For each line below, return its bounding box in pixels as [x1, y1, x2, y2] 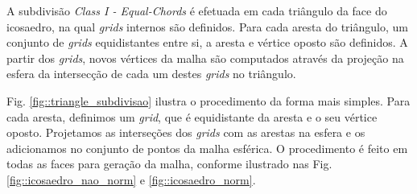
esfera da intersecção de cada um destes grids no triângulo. [6, 65, 296, 82]
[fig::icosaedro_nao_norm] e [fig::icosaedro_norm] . [6, 171, 256, 188]
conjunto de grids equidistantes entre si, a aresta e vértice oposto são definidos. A [6, 34, 408, 51]
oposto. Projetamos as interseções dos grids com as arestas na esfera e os [6, 124, 365, 141]
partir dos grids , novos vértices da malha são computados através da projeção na [6, 49, 404, 66]
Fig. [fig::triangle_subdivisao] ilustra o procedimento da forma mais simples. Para [6, 92, 411, 109]
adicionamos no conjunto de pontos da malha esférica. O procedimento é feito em [6, 139, 408, 156]
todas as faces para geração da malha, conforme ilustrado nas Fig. [6, 155, 332, 172]
